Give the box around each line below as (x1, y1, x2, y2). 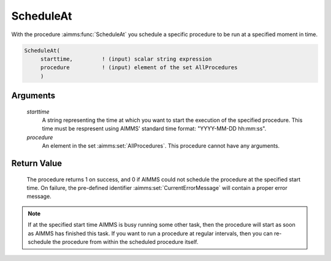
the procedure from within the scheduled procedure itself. (52, 238, 199, 246)
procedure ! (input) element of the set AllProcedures (40, 64, 238, 71)
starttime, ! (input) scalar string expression (40, 55, 212, 62)
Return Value (11, 158, 63, 168)
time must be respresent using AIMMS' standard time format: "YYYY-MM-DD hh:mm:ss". (42, 125, 267, 132)
